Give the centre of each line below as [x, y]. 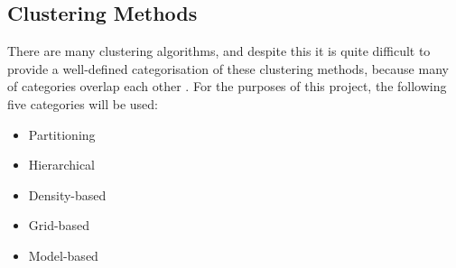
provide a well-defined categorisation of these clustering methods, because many [228, 68]
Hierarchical [61, 165]
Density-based [67, 194]
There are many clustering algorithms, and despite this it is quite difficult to [219, 51]
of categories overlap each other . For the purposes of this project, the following [227, 86]
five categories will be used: [83, 103]
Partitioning [62, 134]
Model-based [63, 255]
